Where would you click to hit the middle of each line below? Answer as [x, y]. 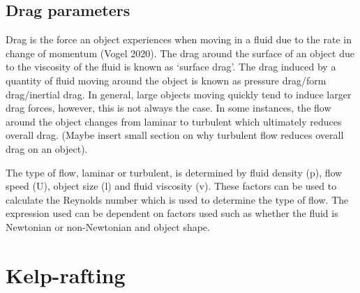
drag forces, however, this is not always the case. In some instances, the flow [168, 108]
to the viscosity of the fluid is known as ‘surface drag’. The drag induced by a [171, 67]
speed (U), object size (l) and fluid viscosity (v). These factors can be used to [171, 186]
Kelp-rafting [66, 275]
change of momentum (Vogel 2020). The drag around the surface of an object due [180, 53]
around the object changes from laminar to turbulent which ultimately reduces [174, 121]
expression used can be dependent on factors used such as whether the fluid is [172, 213]
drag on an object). [47, 148]
